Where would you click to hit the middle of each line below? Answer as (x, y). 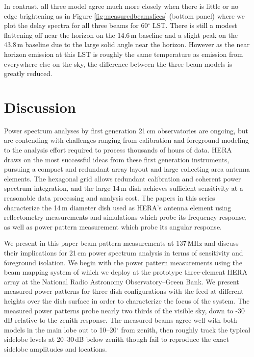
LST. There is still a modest (195, 25)
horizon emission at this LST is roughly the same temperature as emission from (124, 54)
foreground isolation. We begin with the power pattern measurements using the (123, 262)
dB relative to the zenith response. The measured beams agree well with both (121, 320)
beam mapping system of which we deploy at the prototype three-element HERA (126, 272)
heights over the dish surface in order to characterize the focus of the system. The (127, 300)
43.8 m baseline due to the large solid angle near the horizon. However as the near (127, 44)
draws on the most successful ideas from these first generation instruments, (117, 159)
